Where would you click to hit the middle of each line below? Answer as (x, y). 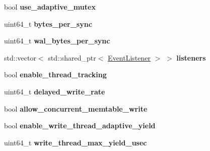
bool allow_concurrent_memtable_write (76, 108)
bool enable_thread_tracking (55, 74)
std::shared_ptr (72, 57)
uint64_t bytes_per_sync (48, 23)
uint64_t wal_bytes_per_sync (57, 41)
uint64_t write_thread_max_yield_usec (76, 142)
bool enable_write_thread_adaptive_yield (80, 125)
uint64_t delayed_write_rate (55, 91)
